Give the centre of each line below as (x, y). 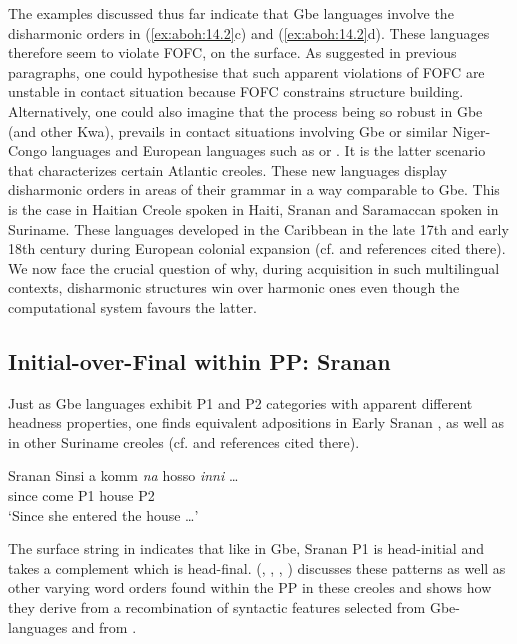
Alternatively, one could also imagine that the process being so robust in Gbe (245, 110)
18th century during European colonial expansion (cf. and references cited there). (257, 248)
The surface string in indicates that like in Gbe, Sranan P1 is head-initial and (246, 548)
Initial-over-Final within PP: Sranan (199, 360)
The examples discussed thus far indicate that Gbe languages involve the (231, 13)
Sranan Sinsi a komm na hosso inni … (123, 475)
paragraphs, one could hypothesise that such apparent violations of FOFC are (246, 71)
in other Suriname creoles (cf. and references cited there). (184, 441)
